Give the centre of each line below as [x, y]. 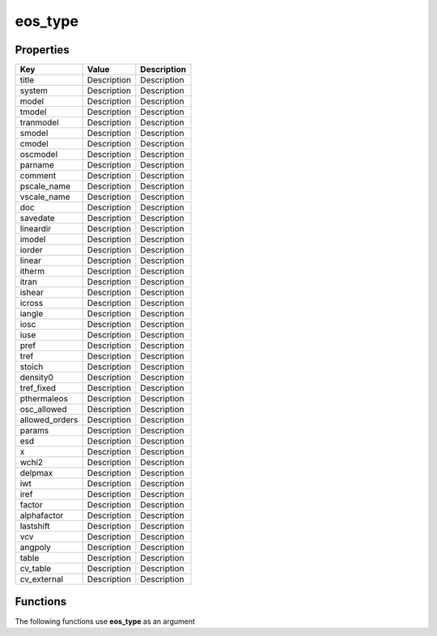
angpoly [36, 548]
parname [37, 165]
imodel [33, 240]
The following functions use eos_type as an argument [105, 621]
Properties [42, 50]
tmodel [33, 112]
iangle [32, 314]
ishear [32, 293]
